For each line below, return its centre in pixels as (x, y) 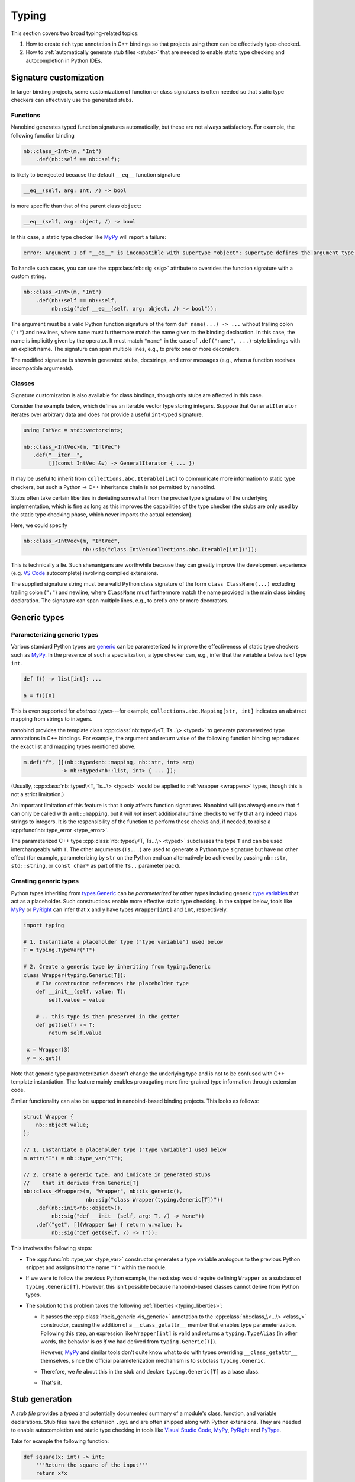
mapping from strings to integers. (52, 719)
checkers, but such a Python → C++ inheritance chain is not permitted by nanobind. (113, 487)
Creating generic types (45, 881)
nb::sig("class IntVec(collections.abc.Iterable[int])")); (170, 549)
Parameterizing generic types (55, 635)
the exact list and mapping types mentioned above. (73, 746)
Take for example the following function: (60, 1441)
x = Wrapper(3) (49, 1050)
